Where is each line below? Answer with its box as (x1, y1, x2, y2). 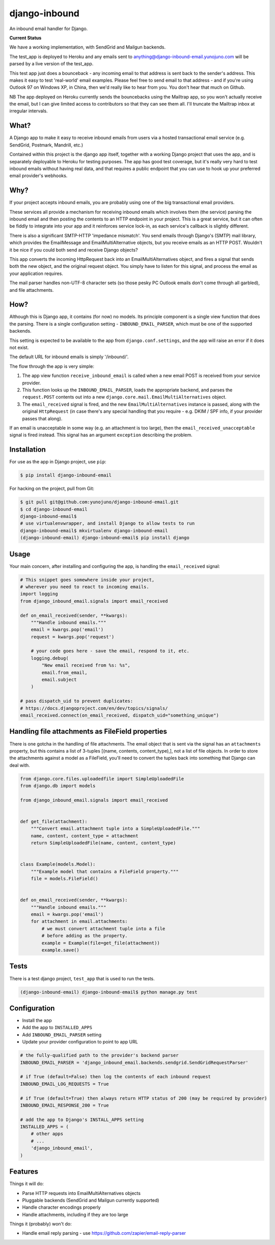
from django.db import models (20, 783, 96, 789)
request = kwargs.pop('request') (31, 634, 115, 640)
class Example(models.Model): (20, 861, 96, 867)
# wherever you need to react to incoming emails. (20, 584, 150, 589)
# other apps (31, 1131, 64, 1137)
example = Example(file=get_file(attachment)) (41, 940, 160, 946)
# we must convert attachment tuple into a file (41, 926, 166, 931)
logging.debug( (31, 655, 69, 661)
